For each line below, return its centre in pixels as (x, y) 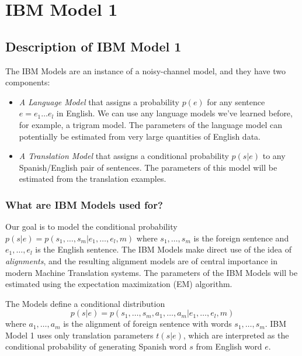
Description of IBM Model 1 (93, 46)
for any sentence (236, 101)
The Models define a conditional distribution (85, 303)
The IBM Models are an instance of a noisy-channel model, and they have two (145, 70)
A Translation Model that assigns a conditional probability (124, 156)
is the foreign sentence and (241, 238)
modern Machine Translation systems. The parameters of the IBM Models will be (152, 272)
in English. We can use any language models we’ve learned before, (174, 113)
